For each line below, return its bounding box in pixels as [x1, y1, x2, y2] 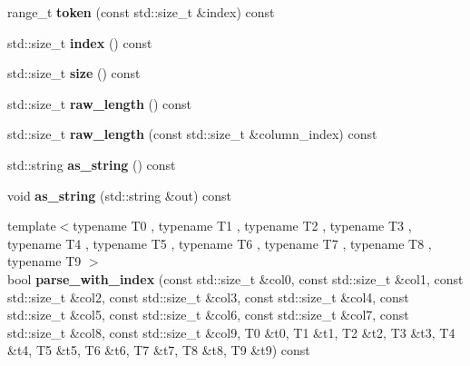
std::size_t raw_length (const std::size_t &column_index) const [7, 124, 377, 143]
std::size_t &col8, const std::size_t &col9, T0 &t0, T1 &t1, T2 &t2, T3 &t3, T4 [7, 322, 455, 341]
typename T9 [7, 252, 82, 271]
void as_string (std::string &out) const [7, 185, 232, 204]
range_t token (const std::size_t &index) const [7, 3, 275, 21]
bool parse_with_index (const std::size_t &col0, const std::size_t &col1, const [7, 269, 464, 288]
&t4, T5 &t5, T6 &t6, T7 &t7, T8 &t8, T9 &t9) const [7, 341, 310, 360]
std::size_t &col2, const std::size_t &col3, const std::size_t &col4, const [7, 287, 409, 306]
